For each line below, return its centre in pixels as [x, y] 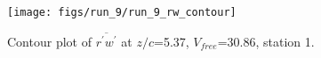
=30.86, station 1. [266, 41]
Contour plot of [49, 41]
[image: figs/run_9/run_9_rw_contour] [122, 12]
